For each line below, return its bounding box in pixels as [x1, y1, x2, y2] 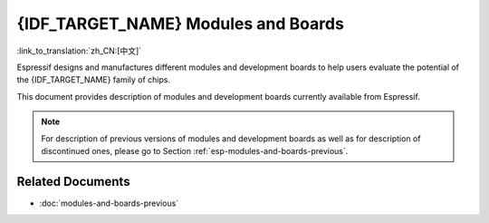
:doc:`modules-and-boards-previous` [39, 198, 179, 208]
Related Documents [16, 173, 130, 189]
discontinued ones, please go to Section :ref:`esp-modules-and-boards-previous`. [41, 145, 349, 156]
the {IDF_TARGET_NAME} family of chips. [16, 74, 171, 85]
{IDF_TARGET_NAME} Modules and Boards [16, 14, 344, 34]
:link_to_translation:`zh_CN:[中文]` [16, 45, 142, 56]
